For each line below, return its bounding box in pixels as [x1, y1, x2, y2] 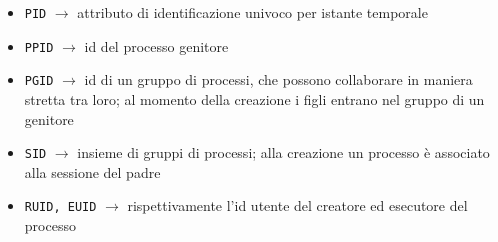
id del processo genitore [84, 35, 229, 56]
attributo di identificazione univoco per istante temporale [77, 2, 428, 22]
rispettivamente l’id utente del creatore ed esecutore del [127, 195, 468, 216]
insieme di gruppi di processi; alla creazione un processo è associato [77, 142, 490, 163]
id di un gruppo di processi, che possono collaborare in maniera [84, 69, 473, 90]
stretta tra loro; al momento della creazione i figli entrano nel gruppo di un [24, 88, 485, 109]
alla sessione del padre [24, 161, 161, 182]
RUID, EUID [24, 200, 97, 215]
